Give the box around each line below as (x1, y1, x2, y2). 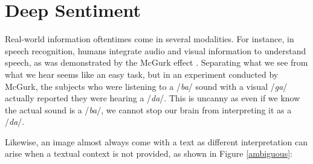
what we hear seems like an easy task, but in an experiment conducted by (5, 68, 279, 80)
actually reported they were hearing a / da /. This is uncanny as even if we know (5, 92, 300, 104)
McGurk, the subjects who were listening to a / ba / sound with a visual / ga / (5, 80, 288, 92)
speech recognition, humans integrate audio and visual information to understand (5, 44, 306, 57)
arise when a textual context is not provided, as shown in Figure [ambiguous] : (5, 147, 292, 160)
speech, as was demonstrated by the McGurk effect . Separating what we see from (5, 56, 308, 69)
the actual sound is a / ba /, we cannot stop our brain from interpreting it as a (5, 103, 292, 116)
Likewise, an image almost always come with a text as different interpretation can (5, 135, 308, 148)
